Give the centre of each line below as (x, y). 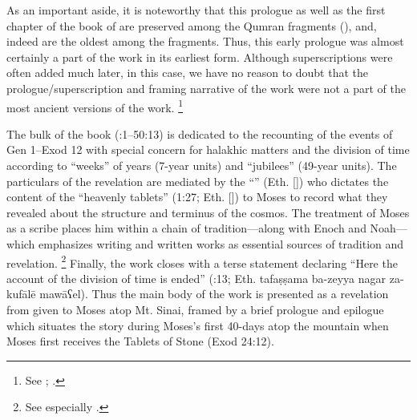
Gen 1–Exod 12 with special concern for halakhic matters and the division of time (208, 149)
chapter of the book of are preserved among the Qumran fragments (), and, (192, 25)
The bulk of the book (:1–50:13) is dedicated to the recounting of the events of (200, 133)
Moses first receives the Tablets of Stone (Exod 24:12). (140, 341)
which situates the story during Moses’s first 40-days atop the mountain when (198, 325)
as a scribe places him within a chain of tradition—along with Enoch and (186, 228)
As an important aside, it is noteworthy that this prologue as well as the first (196, 10)
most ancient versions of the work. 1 (95, 106)
